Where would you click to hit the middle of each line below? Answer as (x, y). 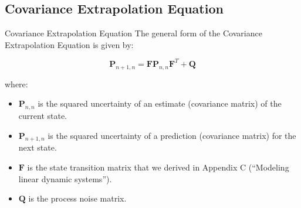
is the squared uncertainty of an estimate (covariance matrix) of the (160, 103)
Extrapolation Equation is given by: (69, 44)
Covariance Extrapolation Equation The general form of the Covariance (133, 33)
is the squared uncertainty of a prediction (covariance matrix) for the (172, 135)
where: (16, 83)
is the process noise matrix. (77, 198)
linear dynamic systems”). (65, 178)
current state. (43, 116)
